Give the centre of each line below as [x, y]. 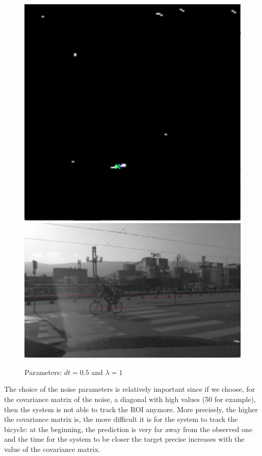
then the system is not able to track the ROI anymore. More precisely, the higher [131, 409]
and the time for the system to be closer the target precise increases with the [124, 439]
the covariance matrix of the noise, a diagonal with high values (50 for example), [130, 399]
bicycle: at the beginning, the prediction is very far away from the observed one [128, 429]
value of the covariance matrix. [52, 449]
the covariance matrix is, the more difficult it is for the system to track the [121, 419]
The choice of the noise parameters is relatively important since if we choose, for [130, 389]
